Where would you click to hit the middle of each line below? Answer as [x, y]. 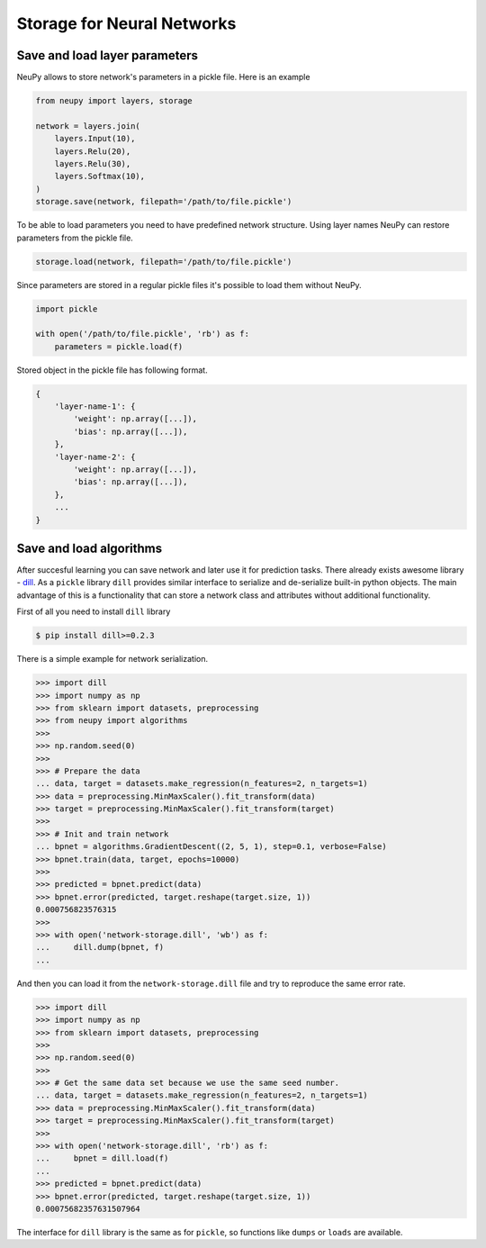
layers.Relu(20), [93, 151]
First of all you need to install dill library [94, 611]
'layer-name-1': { [95, 407]
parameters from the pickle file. [75, 238]
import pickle [67, 309]
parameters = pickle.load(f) [119, 346]
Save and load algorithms [90, 548]
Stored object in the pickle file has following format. [112, 370]
